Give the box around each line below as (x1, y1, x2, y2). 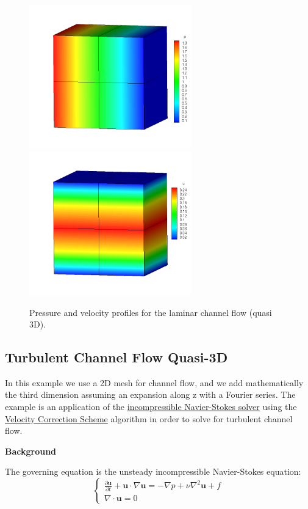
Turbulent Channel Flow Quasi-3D (5, 348, 228, 367)
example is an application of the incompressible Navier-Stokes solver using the (5, 400, 297, 413)
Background (5, 444, 57, 457)
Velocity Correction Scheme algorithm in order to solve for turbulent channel (5, 412, 293, 425)
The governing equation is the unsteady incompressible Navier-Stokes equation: (5, 465, 301, 478)
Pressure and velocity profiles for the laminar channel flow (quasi (29, 306, 272, 318)
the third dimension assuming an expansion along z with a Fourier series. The (5, 388, 296, 401)
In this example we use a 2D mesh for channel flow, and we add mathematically (5, 376, 304, 389)
